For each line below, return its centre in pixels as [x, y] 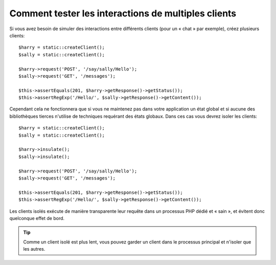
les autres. [34, 249]
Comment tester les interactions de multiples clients [123, 13]
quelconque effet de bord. [37, 218]
